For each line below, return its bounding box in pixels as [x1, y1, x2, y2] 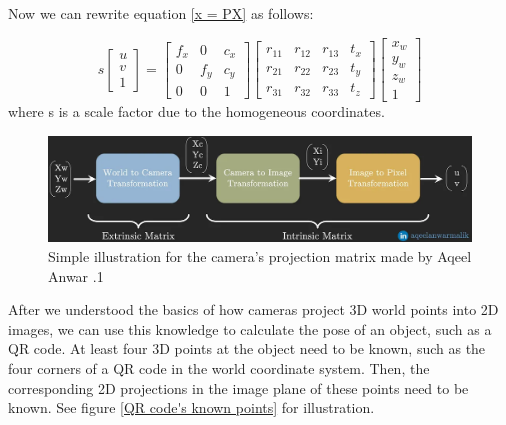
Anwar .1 [48, 265, 104, 286]
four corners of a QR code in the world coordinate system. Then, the [8, 358, 430, 378]
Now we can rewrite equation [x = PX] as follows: [8, 3, 314, 23]
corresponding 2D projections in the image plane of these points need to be [8, 377, 469, 398]
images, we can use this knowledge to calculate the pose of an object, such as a [8, 318, 492, 339]
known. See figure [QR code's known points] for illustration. [8, 397, 375, 418]
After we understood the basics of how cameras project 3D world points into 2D [8, 299, 499, 320]
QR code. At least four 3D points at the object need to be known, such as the [8, 338, 486, 359]
